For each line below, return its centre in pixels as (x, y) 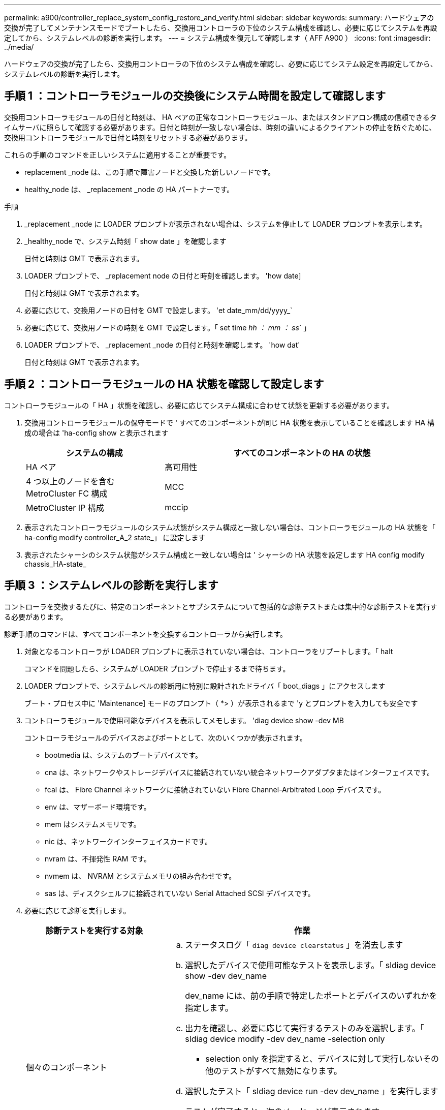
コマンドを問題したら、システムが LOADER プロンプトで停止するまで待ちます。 (157, 668)
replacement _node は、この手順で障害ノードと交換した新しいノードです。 (150, 172)
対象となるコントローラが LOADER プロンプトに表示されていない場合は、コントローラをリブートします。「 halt (209, 651)
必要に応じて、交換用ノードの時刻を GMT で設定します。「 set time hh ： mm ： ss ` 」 (168, 327)
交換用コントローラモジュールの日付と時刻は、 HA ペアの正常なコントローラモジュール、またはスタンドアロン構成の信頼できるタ (220, 117)
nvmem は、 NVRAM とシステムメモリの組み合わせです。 (140, 876)
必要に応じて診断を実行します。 (77, 910)
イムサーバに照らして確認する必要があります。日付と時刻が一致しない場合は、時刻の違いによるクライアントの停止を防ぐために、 (220, 127)
